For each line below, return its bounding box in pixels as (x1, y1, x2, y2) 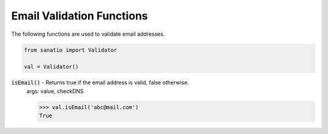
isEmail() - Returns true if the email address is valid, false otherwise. (11, 79, 190, 86)
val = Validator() (24, 64, 79, 70)
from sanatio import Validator (24, 46, 118, 53)
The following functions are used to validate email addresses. (11, 30, 165, 38)
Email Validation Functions (11, 9, 148, 22)
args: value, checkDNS (26, 87, 84, 95)
